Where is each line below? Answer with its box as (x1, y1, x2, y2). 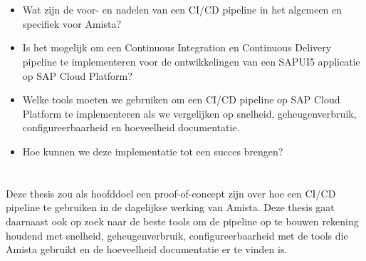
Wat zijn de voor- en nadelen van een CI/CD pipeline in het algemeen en (22, 2, 343, 17)
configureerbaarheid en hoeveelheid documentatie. (22, 120, 240, 135)
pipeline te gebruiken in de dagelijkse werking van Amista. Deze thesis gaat (6, 200, 335, 215)
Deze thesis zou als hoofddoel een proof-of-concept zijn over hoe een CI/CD (6, 185, 336, 200)
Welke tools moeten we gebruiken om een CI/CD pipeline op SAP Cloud (22, 92, 340, 107)
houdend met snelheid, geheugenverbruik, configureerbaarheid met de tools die (6, 227, 348, 242)
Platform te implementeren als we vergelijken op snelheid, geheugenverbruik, (22, 106, 357, 121)
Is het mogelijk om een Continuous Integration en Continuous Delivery (22, 40, 332, 55)
